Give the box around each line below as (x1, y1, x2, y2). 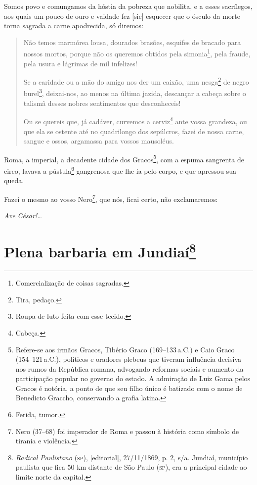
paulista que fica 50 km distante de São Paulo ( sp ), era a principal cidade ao (15, 462, 247, 472)
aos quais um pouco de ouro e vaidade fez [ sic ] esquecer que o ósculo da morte (4, 10, 241, 21)
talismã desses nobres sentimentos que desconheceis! (23, 97, 181, 108)
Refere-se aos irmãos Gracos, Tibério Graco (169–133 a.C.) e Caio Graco (15, 344, 235, 354)
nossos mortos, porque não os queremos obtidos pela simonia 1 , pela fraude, (23, 47, 251, 59)
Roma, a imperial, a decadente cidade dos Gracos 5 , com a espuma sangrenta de (4, 152, 245, 164)
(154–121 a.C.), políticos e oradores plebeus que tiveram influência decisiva (15, 354, 241, 364)
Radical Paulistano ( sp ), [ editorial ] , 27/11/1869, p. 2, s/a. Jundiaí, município (15, 452, 248, 462)
